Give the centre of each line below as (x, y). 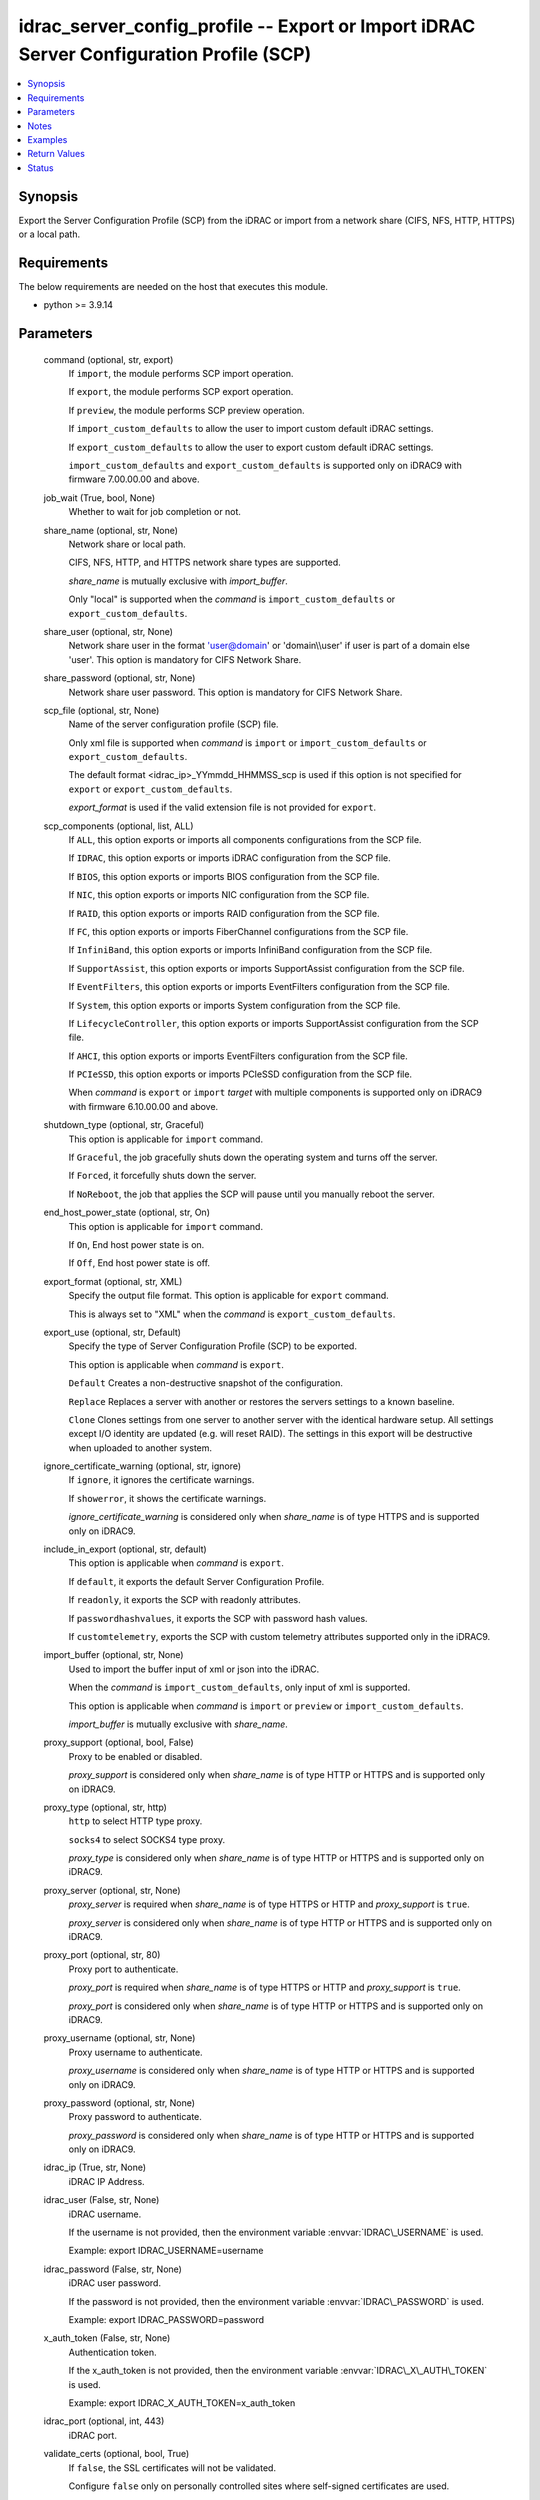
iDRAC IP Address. (106, 2181)
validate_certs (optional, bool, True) (116, 2454)
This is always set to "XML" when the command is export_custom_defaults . (232, 1314)
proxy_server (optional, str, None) (112, 1890)
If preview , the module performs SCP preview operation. (186, 410)
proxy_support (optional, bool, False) (118, 1742)
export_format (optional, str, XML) (113, 1281)
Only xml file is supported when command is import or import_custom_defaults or (247, 742)
